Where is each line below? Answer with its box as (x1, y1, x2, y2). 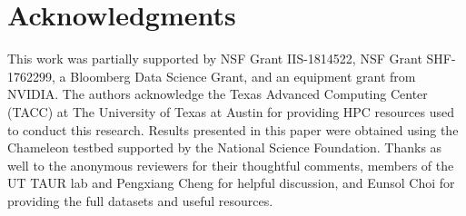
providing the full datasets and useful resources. (7, 191, 273, 210)
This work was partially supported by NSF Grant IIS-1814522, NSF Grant (7, 49, 422, 68)
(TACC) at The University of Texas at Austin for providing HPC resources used (7, 102, 454, 121)
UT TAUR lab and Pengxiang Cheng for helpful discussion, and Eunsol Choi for (7, 173, 455, 192)
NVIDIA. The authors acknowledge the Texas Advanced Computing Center (7, 84, 428, 103)
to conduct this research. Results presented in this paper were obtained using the (7, 120, 459, 139)
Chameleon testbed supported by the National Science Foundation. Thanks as (7, 138, 442, 157)
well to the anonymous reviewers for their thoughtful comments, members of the (7, 155, 454, 174)
